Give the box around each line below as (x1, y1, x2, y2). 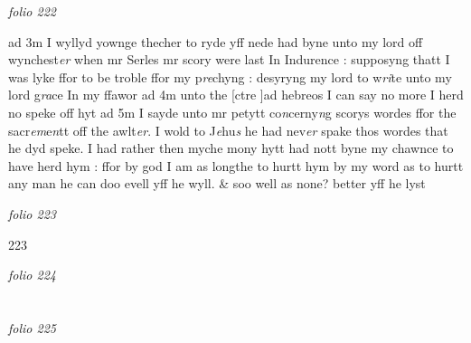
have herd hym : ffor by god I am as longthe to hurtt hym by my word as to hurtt (8, 156, 464, 175)
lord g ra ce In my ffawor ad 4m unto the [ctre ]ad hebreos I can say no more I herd (8, 85, 464, 104)
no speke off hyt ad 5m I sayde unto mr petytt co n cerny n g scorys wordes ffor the (8, 102, 457, 121)
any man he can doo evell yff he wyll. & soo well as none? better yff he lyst (8, 174, 426, 193)
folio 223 (8, 204, 56, 223)
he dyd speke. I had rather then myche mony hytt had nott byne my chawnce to (8, 138, 454, 157)
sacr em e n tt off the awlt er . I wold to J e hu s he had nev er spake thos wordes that (8, 120, 448, 139)
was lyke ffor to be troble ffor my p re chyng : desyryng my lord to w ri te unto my (8, 67, 452, 86)
